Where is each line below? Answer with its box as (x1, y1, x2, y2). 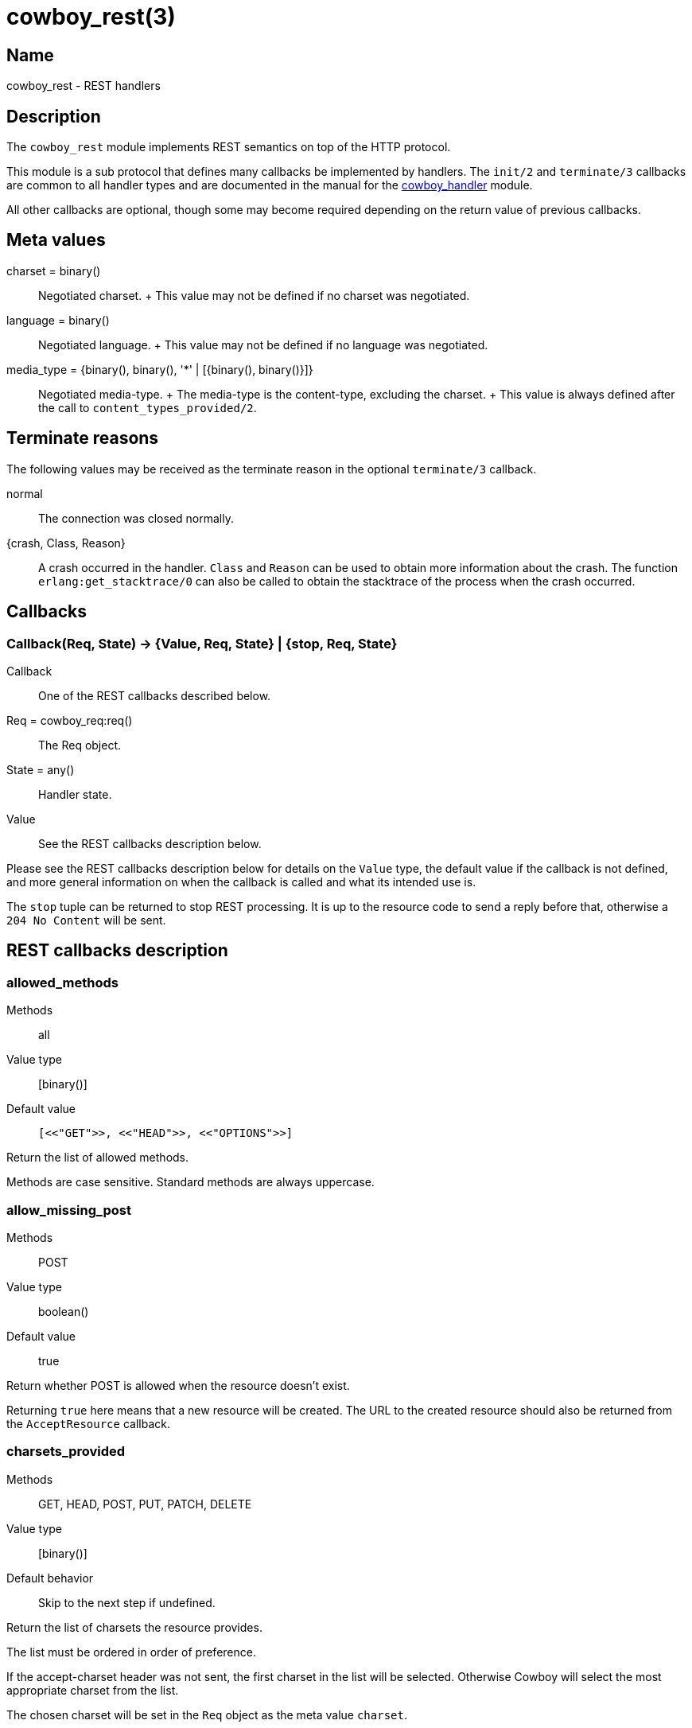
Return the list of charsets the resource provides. (6, 1620, 262, 1634)
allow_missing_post (6, 1201, 131, 1218)
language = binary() (6, 313, 110, 327)
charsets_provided (6, 1443, 126, 1460)
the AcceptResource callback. (6, 1416, 170, 1430)
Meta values (6, 230, 106, 251)
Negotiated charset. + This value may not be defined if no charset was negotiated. (38, 288, 470, 302)
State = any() (6, 762, 75, 776)
